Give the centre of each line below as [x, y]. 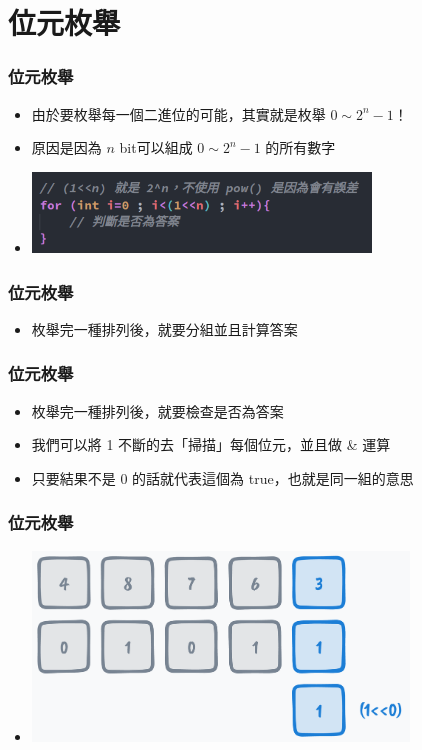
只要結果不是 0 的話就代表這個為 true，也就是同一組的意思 [222, 477]
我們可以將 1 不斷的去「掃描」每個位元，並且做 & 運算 [211, 444]
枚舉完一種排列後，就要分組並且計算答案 [164, 328]
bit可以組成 [156, 147]
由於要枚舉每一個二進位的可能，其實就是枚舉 [178, 113]
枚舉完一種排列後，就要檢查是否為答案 [157, 410]
